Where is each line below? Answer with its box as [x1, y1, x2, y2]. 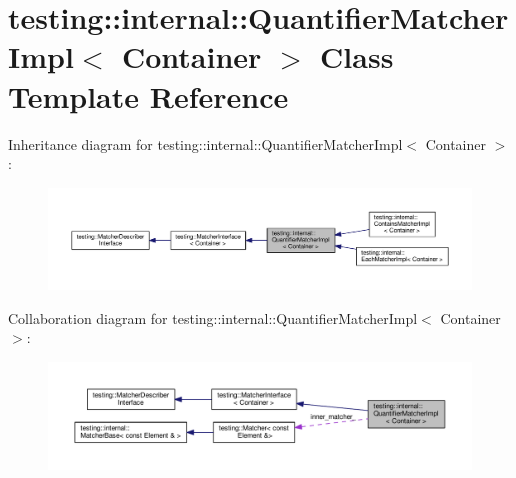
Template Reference [8, 75, 289, 116]
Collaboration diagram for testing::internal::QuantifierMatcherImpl [8, 307, 418, 328]
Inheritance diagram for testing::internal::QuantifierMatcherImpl [8, 133, 403, 154]
